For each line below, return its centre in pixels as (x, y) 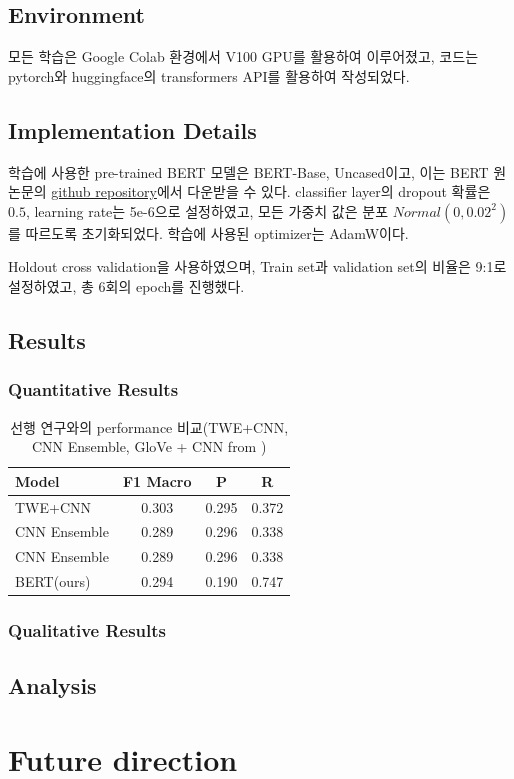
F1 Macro (157, 480)
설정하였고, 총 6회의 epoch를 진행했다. (126, 285)
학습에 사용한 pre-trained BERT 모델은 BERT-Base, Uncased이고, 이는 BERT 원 (257, 171)
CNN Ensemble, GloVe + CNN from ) (149, 446)
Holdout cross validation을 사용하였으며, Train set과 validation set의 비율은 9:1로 (257, 266)
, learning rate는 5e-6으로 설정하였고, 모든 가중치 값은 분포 (207, 210)
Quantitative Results (93, 389)
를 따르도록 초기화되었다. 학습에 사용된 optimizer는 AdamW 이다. (208, 232)
